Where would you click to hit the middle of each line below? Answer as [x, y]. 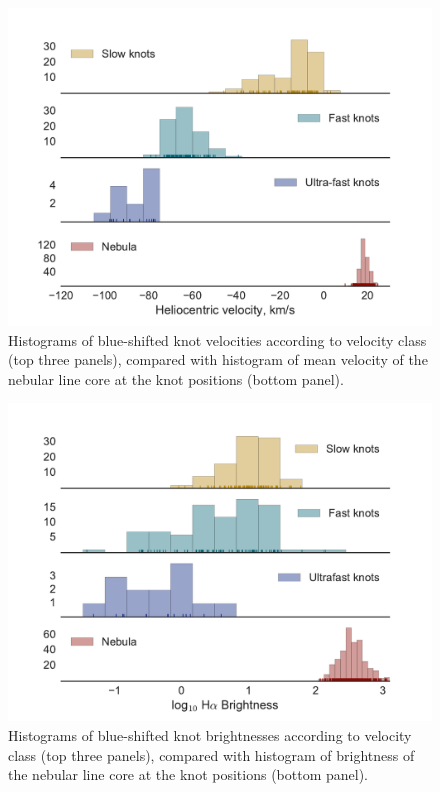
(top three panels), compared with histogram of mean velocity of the [218, 359]
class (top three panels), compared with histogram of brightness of [211, 754]
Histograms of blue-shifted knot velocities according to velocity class [217, 339]
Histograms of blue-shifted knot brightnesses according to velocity [210, 734]
